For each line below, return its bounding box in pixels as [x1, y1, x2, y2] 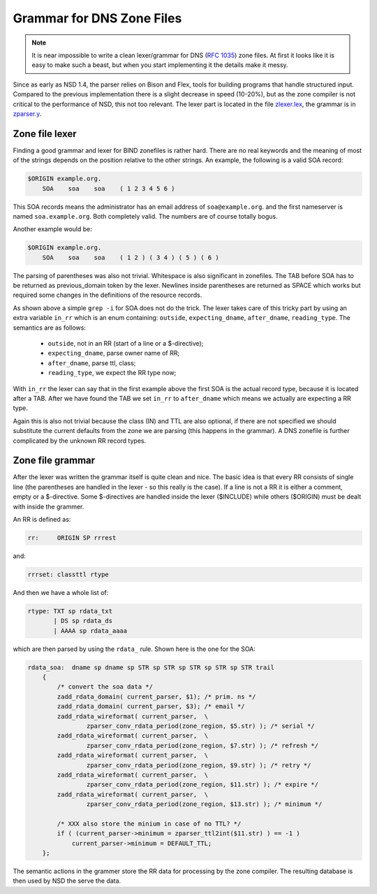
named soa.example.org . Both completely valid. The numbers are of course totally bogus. [13, 212, 279, 220]
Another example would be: [13, 225, 92, 233]
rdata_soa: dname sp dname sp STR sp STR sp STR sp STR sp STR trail [27, 664, 275, 671]
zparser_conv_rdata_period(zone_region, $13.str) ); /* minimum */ [86, 800, 323, 808]
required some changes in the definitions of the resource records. [13, 291, 202, 300]
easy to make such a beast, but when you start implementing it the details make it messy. [31, 61, 289, 69]
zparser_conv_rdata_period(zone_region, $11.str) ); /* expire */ [86, 781, 319, 789]
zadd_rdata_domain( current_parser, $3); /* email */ [57, 703, 245, 710]
